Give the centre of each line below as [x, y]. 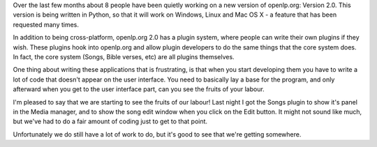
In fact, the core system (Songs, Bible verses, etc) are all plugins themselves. [124, 56]
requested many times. [46, 24]
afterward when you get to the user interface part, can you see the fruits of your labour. [139, 89]
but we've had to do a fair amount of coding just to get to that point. [110, 121]
